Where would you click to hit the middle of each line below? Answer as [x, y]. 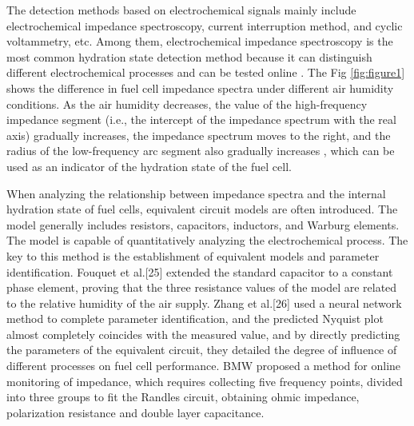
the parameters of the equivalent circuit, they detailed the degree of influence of [202, 350]
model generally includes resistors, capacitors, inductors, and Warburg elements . [203, 224]
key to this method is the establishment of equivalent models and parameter [193, 255]
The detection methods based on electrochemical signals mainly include [181, 10]
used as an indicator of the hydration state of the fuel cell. [149, 166]
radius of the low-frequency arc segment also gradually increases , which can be [201, 151]
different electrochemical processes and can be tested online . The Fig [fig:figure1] [206, 72]
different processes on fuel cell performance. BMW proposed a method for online [204, 366]
